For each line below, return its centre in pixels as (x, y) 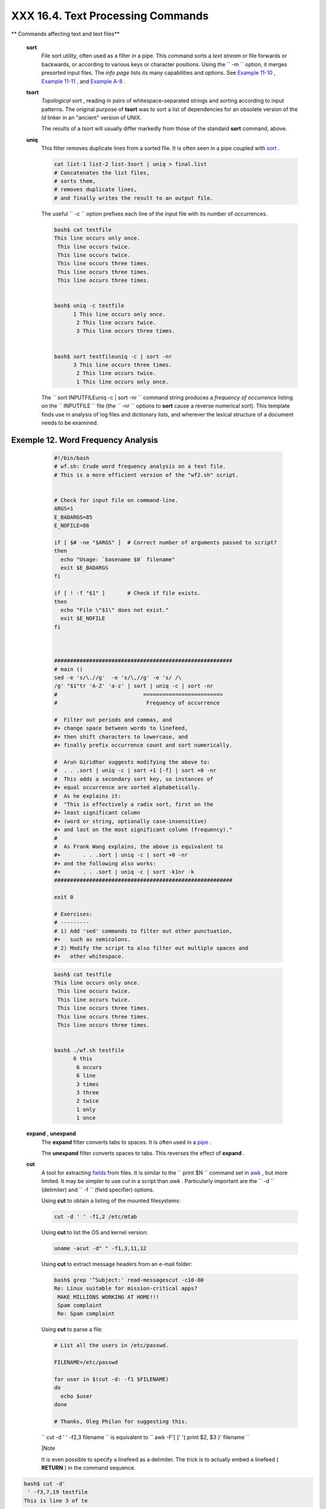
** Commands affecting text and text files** (66, 34)
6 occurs (89, 1067)
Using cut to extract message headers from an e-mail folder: (117, 1264)
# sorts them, (75, 181)
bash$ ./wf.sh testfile (89, 1051)
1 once (86, 1118)
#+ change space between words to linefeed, (121, 728)
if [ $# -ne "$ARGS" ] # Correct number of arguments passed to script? (165, 542)
